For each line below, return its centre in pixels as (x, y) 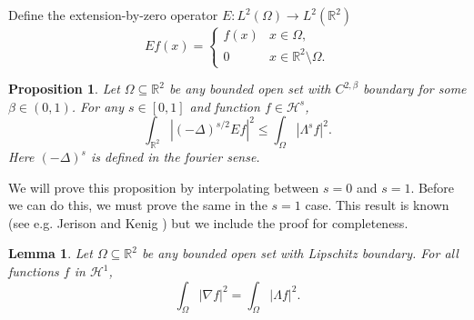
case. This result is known (377, 205)
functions (34, 271)
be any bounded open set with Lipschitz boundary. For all (300, 253)
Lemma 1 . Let (50, 253)
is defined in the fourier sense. (175, 157)
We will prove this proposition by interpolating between (164, 187)
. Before (433, 187)
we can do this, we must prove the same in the (138, 205)
